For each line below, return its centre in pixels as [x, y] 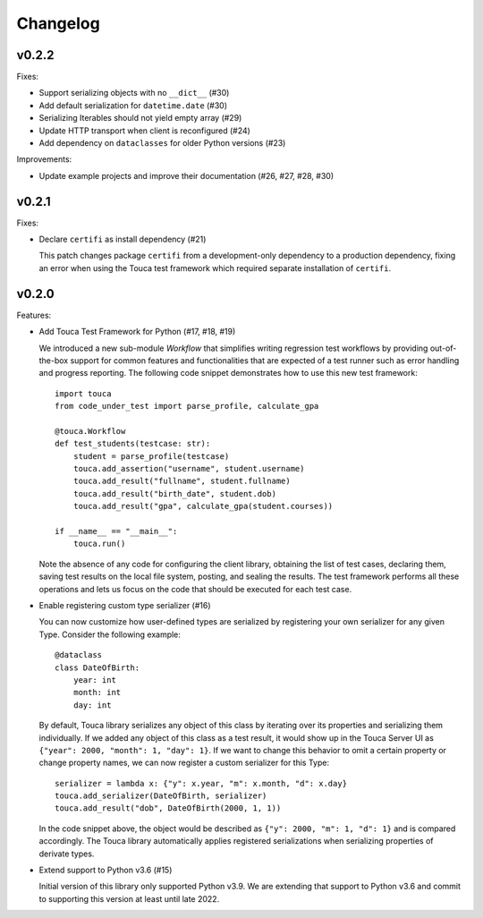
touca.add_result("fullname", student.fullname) [182, 481]
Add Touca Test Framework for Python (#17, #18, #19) [137, 332]
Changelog [58, 23]
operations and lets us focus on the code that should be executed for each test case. [195, 589]
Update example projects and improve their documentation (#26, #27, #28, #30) [186, 175]
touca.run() [99, 544]
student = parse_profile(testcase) [151, 456]
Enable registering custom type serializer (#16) [125, 605]
